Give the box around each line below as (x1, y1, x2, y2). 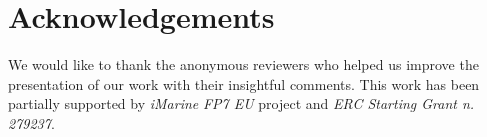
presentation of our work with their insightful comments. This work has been (8, 73, 480, 94)
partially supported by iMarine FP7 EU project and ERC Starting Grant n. (8, 93, 475, 114)
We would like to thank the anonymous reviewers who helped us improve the (8, 54, 479, 75)
